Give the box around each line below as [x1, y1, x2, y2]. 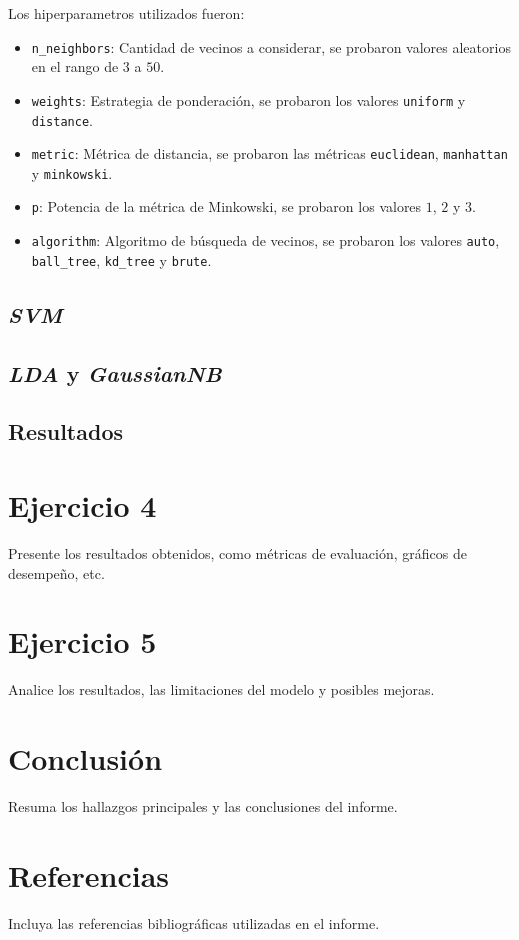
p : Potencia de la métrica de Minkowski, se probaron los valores [31, 196, 422, 217]
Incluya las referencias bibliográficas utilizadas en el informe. [8, 912, 380, 933]
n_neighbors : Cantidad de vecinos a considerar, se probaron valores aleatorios [31, 36, 511, 57]
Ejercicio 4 [8, 484, 157, 525]
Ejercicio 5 [8, 621, 157, 662]
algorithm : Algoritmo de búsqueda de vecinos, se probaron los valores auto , [31, 230, 500, 251]
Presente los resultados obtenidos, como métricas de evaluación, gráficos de [8, 542, 467, 563]
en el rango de [31, 56, 119, 77]
